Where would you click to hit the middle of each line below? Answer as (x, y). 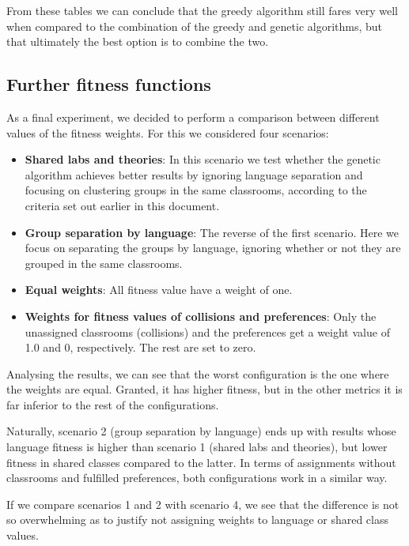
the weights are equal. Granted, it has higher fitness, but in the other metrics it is (204, 389)
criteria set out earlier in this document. (122, 205)
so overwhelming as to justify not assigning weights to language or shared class (197, 520)
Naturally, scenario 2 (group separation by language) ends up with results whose (201, 431)
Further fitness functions (109, 84)
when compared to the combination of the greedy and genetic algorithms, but (195, 26)
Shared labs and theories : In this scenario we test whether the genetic (203, 159)
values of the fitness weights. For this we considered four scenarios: (168, 132)
